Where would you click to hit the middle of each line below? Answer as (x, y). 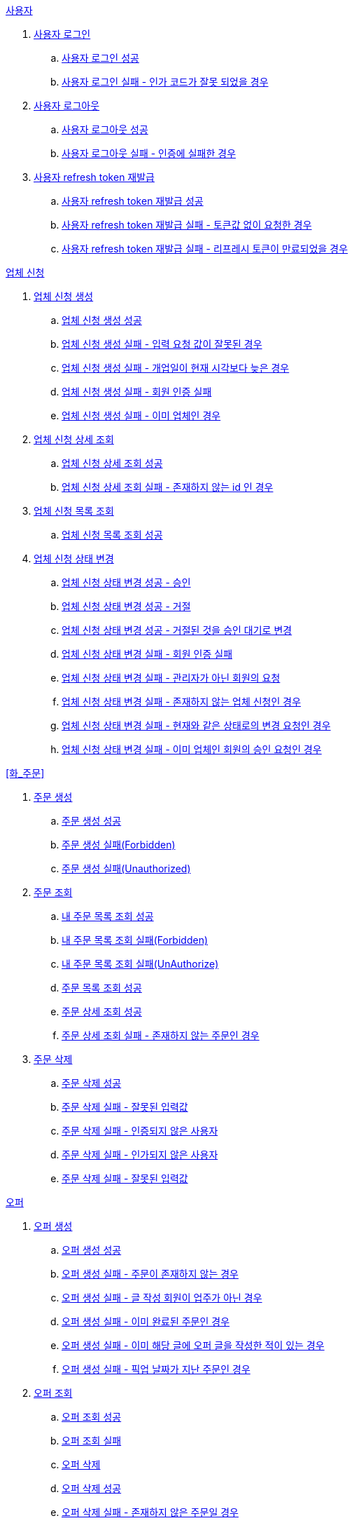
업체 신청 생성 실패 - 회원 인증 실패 (137, 392)
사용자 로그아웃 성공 (105, 129)
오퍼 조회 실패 (92, 1441)
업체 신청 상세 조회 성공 (112, 463)
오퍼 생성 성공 (92, 1250)
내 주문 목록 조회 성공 (108, 916)
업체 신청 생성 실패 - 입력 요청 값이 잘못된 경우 (162, 344)
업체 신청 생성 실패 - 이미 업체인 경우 (141, 415)
